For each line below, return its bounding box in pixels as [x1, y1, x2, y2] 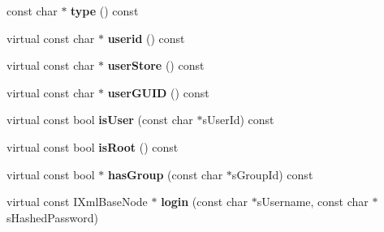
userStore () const [107, 57, 205, 74]
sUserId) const [202, 111, 274, 128]
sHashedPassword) [6, 208, 98, 226]
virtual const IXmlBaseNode [6, 193, 148, 210]
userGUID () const [107, 84, 209, 101]
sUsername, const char [257, 193, 369, 210]
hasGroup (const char [107, 165, 223, 183]
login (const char [161, 193, 248, 210]
